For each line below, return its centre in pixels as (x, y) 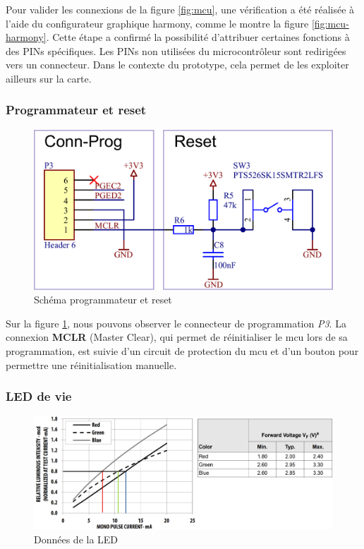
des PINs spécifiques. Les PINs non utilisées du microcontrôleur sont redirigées (176, 50)
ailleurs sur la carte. (49, 78)
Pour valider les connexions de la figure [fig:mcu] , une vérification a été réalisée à (180, 9)
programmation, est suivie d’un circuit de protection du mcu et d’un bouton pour (182, 351)
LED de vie (39, 396)
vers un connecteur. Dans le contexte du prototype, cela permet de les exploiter (177, 65)
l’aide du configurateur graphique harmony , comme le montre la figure (157, 23)
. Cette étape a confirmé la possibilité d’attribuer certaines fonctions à (198, 37)
